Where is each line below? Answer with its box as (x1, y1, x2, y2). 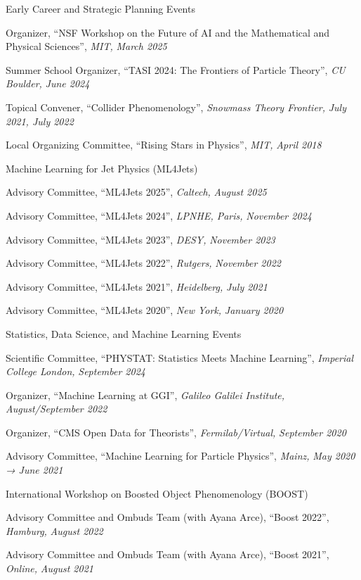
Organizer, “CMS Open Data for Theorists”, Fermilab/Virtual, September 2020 (6, 424, 346, 439)
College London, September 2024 (6, 364, 145, 379)
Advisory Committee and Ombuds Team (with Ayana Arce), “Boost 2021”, (6, 547, 329, 562)
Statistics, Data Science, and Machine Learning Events (6, 326, 242, 341)
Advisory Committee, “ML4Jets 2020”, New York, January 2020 (6, 303, 284, 317)
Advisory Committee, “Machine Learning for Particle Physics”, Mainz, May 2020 (6, 448, 355, 463)
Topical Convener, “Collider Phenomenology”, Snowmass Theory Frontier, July (6, 99, 346, 114)
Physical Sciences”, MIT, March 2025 (6, 39, 167, 53)
